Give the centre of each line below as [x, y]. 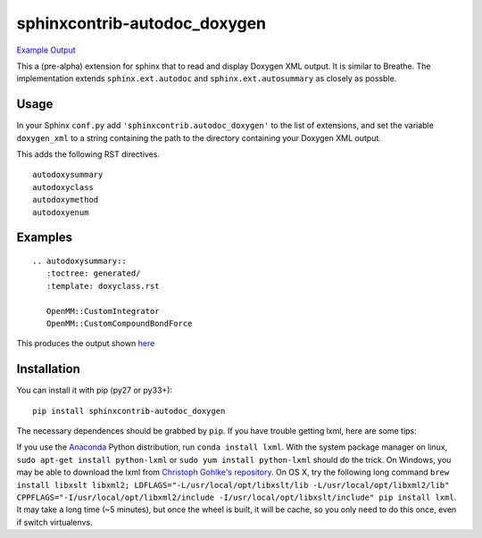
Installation [48, 369]
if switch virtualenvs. [54, 522]
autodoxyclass [63, 187]
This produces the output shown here [86, 343]
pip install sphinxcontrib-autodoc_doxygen [129, 411]
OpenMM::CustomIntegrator [103, 311]
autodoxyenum [61, 212]
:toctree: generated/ [93, 273]
